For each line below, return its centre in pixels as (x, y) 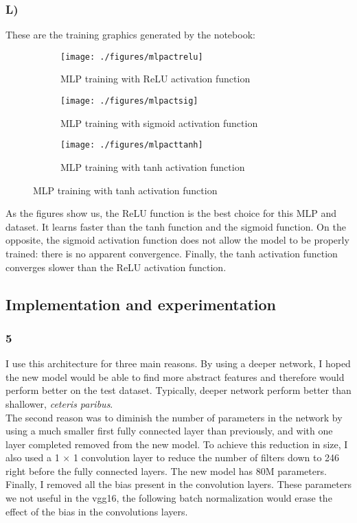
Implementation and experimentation (141, 304)
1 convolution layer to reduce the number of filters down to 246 (206, 457)
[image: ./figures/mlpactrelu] (132, 57)
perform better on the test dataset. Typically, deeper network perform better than (178, 390)
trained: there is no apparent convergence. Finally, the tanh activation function (172, 253)
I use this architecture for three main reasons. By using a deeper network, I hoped (178, 363)
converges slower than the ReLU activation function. (116, 267)
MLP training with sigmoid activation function (159, 123)
